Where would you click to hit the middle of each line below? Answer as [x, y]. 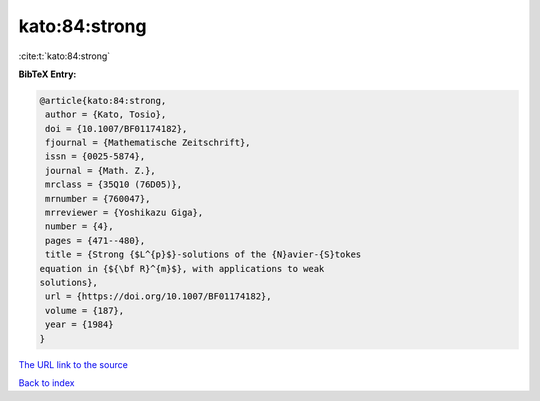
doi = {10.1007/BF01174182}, [116, 128]
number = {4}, [79, 226]
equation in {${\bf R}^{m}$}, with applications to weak [182, 268]
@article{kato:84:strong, [103, 100]
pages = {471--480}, [95, 240]
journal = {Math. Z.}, [101, 170]
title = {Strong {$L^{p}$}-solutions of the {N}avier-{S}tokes [203, 254]
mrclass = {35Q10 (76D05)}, [114, 184]
